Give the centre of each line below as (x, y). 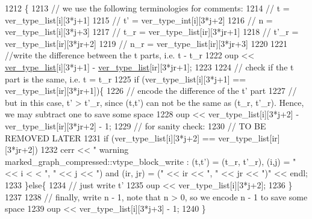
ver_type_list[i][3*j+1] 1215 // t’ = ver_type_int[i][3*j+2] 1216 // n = (139, 20)
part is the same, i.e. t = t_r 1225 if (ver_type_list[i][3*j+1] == (126, 79)
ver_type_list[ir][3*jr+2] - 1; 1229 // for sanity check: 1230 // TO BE (136, 125)
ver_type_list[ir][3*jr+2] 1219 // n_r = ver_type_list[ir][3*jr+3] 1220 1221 (146, 43)
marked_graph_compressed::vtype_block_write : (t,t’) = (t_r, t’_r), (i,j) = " (151, 161)
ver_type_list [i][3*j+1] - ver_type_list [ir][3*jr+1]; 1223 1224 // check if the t (149, 66)
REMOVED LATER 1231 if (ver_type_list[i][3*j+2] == (110, 137)
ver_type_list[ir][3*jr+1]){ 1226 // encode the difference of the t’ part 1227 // (151, 91)
